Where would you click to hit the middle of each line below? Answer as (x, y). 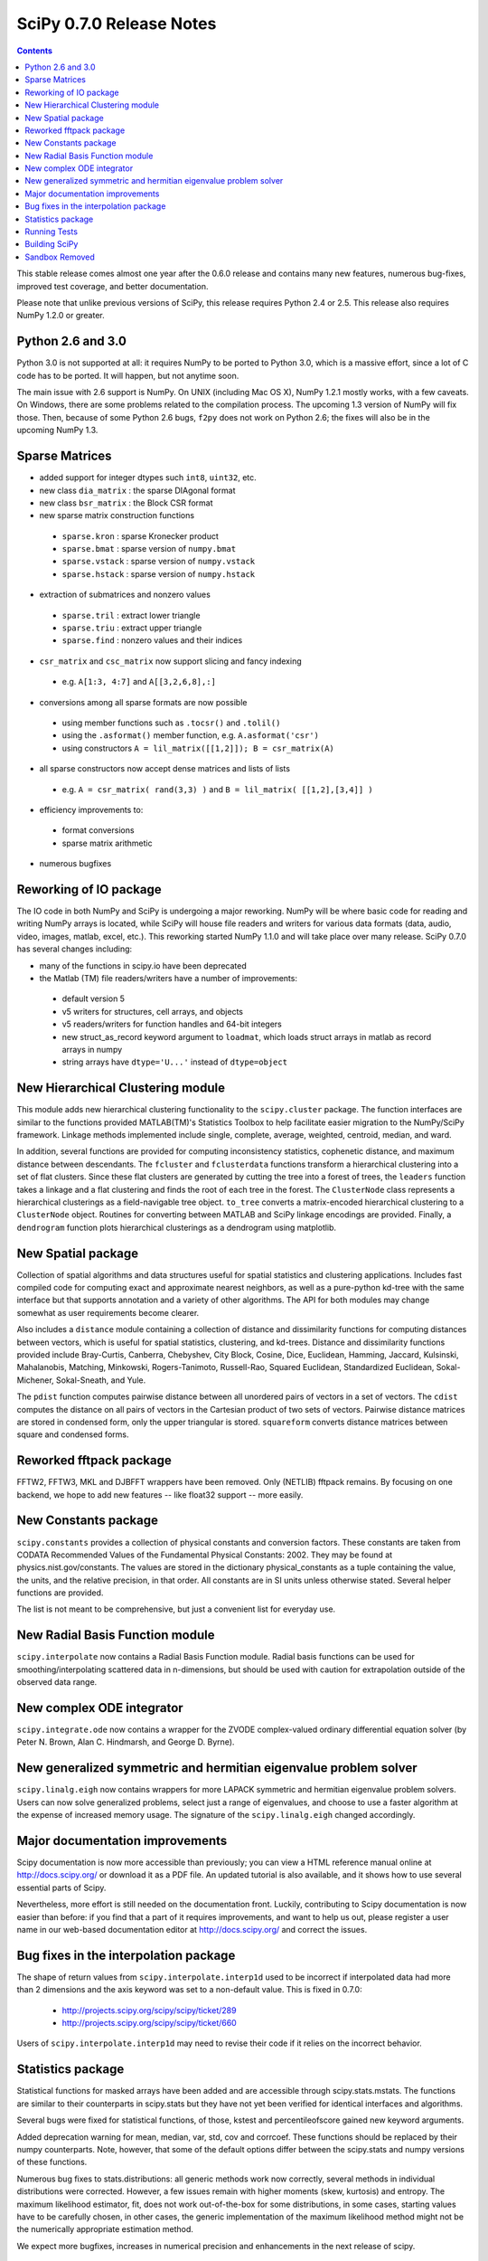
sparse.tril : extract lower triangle (131, 615)
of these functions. (52, 2162)
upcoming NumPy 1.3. (57, 430)
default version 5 (94, 998)
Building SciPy (52, 244)
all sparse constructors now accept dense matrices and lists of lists (165, 769)
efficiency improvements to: (91, 809)
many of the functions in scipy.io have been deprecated (143, 965)
